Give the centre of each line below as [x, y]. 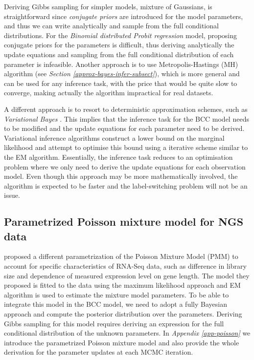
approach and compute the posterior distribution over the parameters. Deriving [123, 314]
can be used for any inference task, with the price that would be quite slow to [121, 83]
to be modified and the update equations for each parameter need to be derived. [124, 128]
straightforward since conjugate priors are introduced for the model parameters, [124, 16]
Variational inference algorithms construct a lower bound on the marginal [114, 138]
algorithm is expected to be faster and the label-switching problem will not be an [126, 185]
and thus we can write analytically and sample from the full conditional [111, 26]
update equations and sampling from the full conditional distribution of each [119, 54]
